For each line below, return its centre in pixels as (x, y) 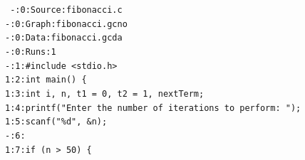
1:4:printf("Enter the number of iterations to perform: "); (153, 108)
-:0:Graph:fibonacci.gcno (66, 24)
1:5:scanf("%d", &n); (56, 122)
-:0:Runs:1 (31, 52)
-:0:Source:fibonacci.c (66, 10)
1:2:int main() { (46, 80)
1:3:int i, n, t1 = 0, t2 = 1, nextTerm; (105, 94)
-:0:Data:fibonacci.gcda (64, 38)
